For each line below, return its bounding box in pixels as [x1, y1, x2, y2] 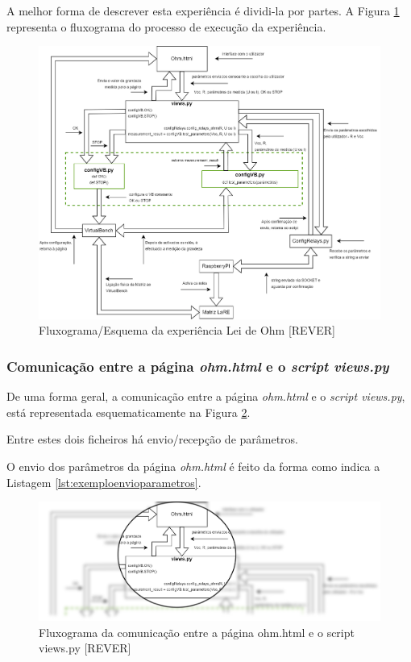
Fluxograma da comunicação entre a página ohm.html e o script [39, 623, 355, 640]
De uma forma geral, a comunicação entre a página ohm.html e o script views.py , [6, 388, 405, 405]
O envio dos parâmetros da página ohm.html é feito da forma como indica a [6, 457, 380, 474]
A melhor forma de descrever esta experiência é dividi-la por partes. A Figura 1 [6, 2, 400, 19]
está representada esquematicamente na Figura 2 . [6, 403, 251, 420]
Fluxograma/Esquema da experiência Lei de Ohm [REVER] [39, 322, 335, 339]
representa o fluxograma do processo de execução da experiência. [6, 18, 326, 35]
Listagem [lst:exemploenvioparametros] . [6, 473, 201, 490]
